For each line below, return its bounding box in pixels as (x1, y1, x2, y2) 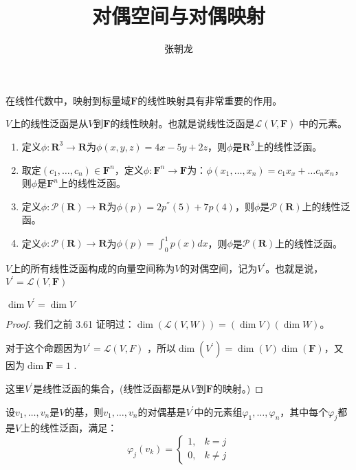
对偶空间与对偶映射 (91, 1, 265, 30)
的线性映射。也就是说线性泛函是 (110, 116, 255, 131)
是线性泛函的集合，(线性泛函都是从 (33, 381, 191, 395)
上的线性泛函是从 (11, 116, 89, 131)
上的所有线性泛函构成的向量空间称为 (11, 261, 175, 276)
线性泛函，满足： (40, 421, 118, 435)
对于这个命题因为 (5, 341, 82, 355)
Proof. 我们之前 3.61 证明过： (5, 316, 135, 331)
